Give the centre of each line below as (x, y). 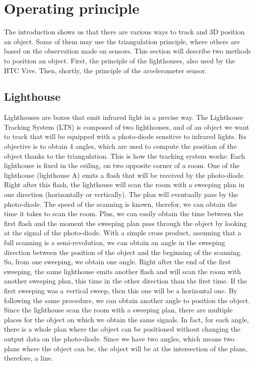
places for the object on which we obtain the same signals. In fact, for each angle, (127, 319)
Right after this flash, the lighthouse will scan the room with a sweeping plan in (124, 184)
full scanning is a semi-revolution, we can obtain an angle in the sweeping (115, 242)
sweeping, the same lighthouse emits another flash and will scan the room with (123, 271)
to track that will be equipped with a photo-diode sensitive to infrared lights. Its (125, 136)
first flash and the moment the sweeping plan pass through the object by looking (126, 223)
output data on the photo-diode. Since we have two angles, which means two (119, 338)
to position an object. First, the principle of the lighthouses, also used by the (120, 60)
